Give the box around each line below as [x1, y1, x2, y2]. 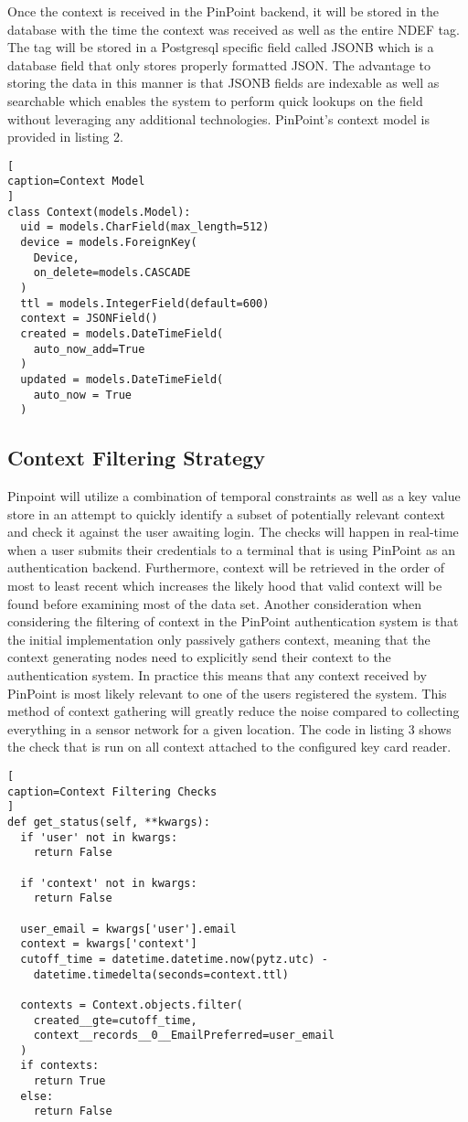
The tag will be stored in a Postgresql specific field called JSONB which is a [7, 37, 434, 57]
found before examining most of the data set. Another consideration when [7, 593, 422, 613]
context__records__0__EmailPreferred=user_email [33, 1029, 335, 1042]
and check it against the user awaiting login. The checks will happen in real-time [7, 522, 459, 541]
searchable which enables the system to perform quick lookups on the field [7, 91, 423, 110]
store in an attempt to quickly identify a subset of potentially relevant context [7, 504, 446, 523]
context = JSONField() [20, 312, 158, 326]
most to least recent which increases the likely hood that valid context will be [7, 576, 442, 595]
